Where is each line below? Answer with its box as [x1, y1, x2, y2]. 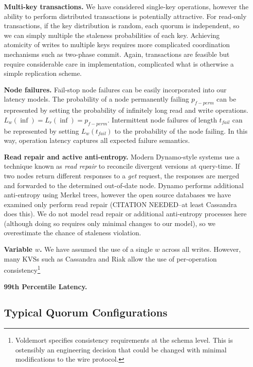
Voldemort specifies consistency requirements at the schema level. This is [15, 335, 233, 345]
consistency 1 [4, 263, 40, 275]
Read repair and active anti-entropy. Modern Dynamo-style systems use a [4, 151, 240, 161]
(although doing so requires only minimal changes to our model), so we [4, 218, 216, 228]
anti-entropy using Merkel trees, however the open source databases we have [4, 190, 231, 200]
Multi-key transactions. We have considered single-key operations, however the [4, 1, 249, 11]
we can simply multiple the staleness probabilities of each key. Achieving [4, 30, 220, 40]
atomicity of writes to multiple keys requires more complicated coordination [4, 39, 230, 50]
